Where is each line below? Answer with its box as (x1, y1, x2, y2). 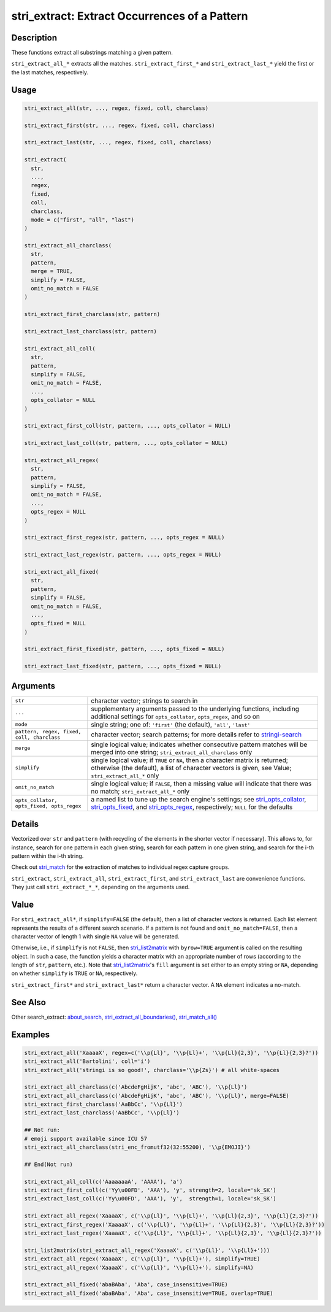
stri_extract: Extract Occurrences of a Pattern (11, 9, 248, 23)
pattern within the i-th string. (11, 852, 84, 860)
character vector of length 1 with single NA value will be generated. (11, 933, 180, 940)
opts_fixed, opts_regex (15, 803, 82, 809)
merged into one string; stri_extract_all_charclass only (91, 747, 253, 756)
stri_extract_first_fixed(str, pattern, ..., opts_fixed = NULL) (24, 646, 225, 653)
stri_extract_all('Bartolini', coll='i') (24, 1058, 151, 1065)
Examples (11, 1029, 50, 1040)
